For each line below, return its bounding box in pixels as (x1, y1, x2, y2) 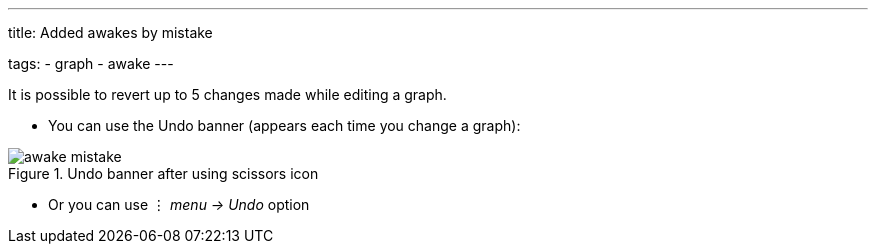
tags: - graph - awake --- (8, 55, 174, 72)
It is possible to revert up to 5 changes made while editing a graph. (8, 86, 447, 103)
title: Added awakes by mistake (8, 24, 213, 41)
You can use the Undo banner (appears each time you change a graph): (48, 117, 521, 134)
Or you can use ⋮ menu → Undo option (48, 196, 310, 213)
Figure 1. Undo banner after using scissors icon (8, 165, 319, 182)
